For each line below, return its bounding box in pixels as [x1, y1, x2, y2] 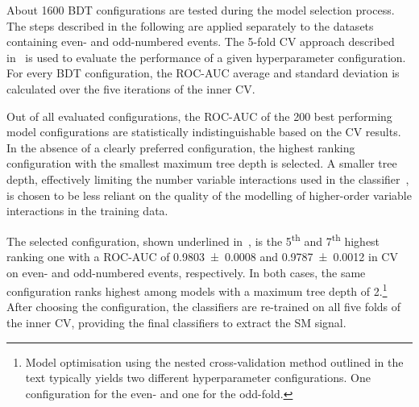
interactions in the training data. [6, 202, 168, 219]
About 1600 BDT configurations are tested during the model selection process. [6, 2, 395, 18]
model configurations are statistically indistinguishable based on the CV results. [6, 123, 401, 140]
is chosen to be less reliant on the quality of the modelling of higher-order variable [6, 186, 412, 203]
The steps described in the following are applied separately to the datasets [6, 17, 374, 34]
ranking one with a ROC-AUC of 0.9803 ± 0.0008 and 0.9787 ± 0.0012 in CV [6, 247, 398, 264]
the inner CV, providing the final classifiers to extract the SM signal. [6, 314, 346, 330]
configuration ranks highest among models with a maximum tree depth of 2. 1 [6, 280, 388, 299]
